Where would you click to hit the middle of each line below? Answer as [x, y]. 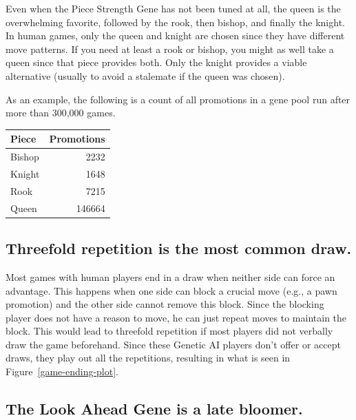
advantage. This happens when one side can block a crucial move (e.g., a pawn [171, 290]
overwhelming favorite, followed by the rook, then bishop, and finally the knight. [175, 22]
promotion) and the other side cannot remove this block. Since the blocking [165, 304]
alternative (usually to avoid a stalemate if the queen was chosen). [145, 75]
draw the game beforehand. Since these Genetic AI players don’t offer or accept [173, 344]
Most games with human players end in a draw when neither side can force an [170, 276]
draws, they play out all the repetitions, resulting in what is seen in [148, 358]
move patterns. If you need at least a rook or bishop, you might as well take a [170, 49]
